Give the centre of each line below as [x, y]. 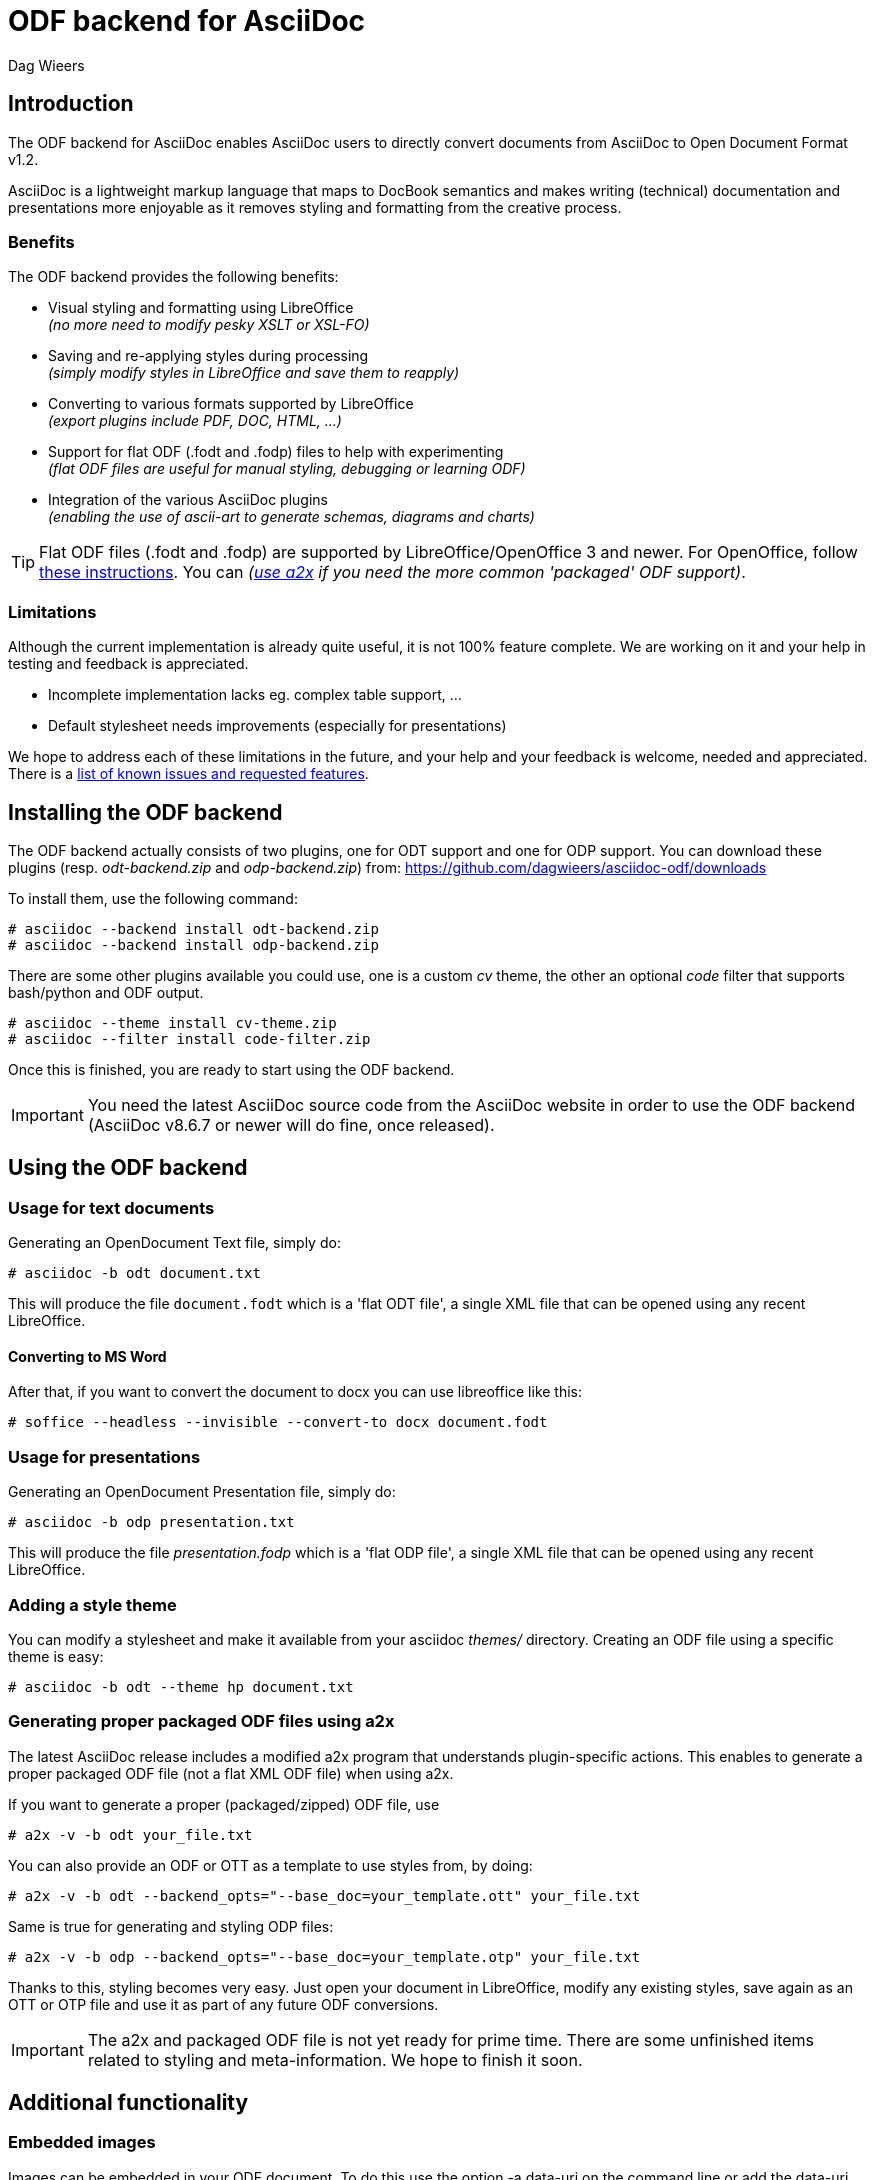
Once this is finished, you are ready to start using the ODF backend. [231, 1069]
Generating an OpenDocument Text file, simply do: [174, 1243]
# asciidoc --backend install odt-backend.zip [193, 928]
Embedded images [82, 2142]
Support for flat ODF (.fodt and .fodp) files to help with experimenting [276, 452]
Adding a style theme [92, 1604]
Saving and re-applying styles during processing [208, 356]
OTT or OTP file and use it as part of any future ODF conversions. [223, 2004]
